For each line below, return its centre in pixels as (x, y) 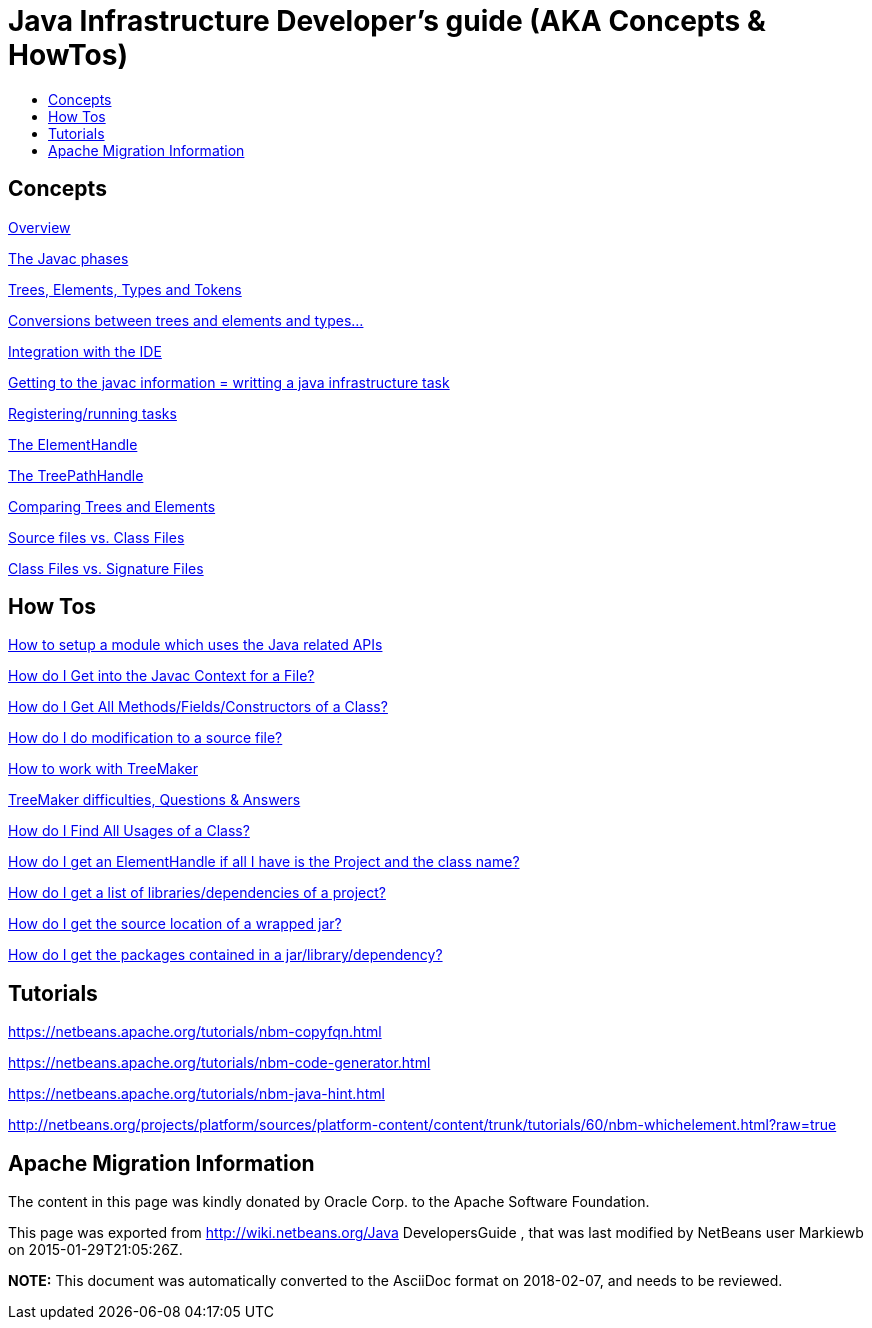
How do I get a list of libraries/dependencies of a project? (197, 893)
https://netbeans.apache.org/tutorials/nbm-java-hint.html (196, 1094)
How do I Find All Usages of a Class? (129, 831)
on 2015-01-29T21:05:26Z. (95, 1250)
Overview (39, 227)
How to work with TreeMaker (103, 769)
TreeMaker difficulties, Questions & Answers (154, 800)
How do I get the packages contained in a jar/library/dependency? (225, 955)
